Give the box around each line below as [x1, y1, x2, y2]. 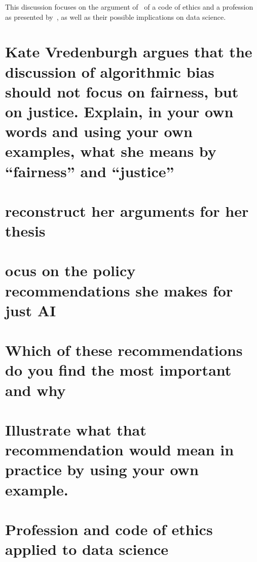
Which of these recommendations [5, 340, 243, 360]
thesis [5, 220, 46, 241]
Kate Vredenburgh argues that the [5, 41, 252, 62]
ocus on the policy [5, 260, 136, 281]
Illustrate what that [5, 419, 146, 440]
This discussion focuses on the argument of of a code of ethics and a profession [5, 2, 253, 12]
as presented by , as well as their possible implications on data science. [5, 11, 226, 22]
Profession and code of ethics [5, 518, 213, 539]
